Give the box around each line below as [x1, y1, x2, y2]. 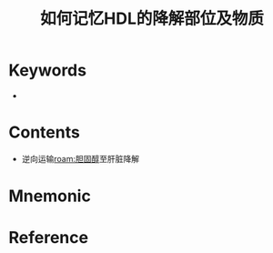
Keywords [8, 60, 87, 81]
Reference [8, 228, 88, 248]
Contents [8, 122, 81, 143]
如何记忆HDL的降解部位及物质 [39, 8, 265, 29]
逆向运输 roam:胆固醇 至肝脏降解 [21, 153, 140, 164]
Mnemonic [8, 186, 92, 207]
